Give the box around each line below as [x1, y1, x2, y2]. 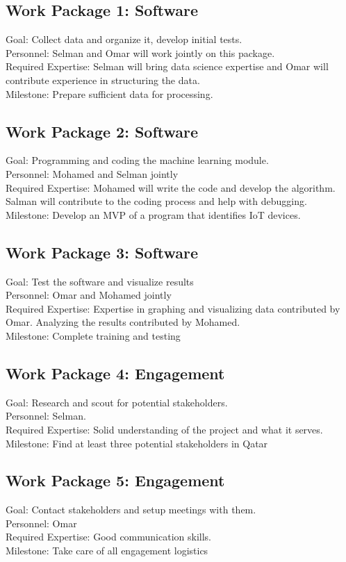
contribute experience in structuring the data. [6, 72, 200, 87]
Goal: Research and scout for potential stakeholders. [6, 395, 228, 409]
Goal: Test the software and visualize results [6, 274, 194, 288]
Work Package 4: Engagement [6, 362, 225, 383]
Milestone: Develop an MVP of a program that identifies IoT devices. [6, 207, 301, 222]
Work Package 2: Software [6, 120, 199, 142]
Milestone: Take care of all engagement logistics [6, 543, 208, 558]
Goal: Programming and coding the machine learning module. [6, 153, 269, 167]
